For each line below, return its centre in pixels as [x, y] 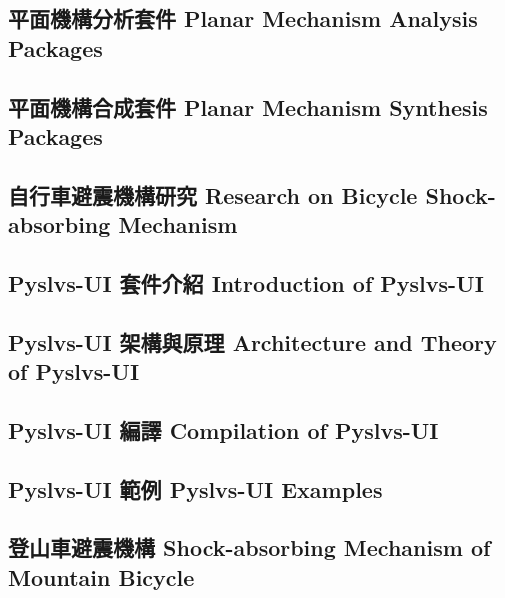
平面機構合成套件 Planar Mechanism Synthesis [248, 106]
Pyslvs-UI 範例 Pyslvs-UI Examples [195, 488]
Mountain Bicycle [101, 576]
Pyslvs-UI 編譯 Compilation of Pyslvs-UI [223, 429]
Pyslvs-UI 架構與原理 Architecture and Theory [252, 341]
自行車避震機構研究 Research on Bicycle [213, 194]
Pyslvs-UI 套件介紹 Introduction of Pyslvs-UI [246, 282]
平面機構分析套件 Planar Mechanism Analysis [243, 18]
